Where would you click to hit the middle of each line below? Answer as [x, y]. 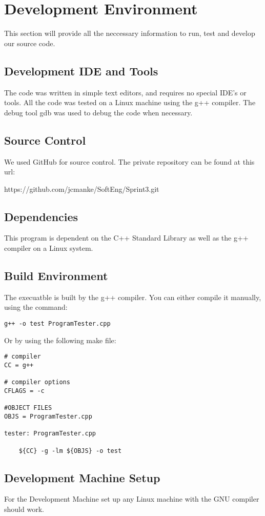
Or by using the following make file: [60, 340]
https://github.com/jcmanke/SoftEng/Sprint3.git [82, 188]
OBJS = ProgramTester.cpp [48, 416]
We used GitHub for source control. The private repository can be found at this [129, 161]
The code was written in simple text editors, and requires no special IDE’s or [125, 92]
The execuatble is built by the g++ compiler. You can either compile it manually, [133, 297]
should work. [24, 509]
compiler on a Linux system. [49, 248]
